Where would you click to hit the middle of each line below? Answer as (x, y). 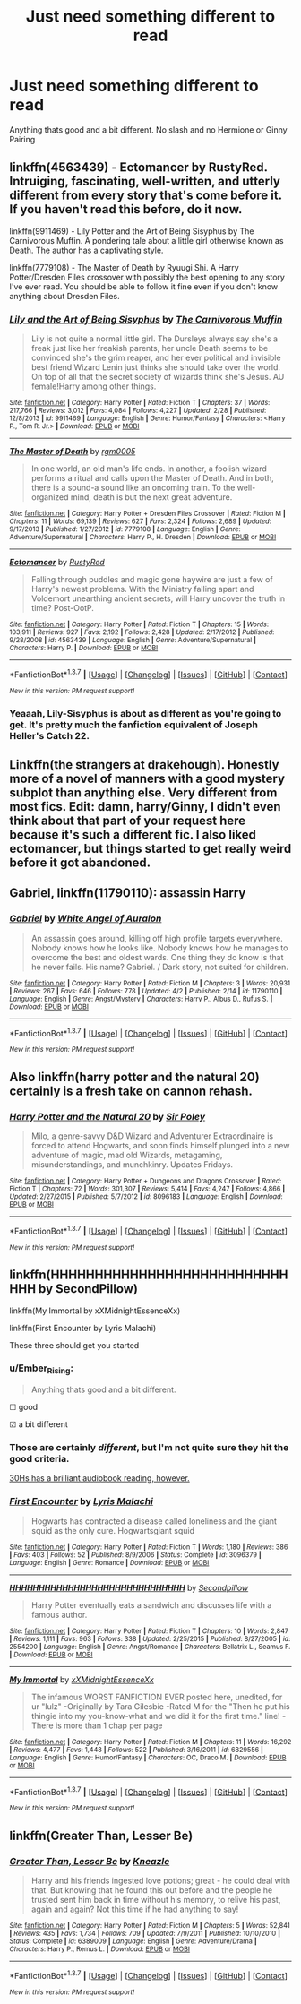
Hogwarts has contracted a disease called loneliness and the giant (154, 1521)
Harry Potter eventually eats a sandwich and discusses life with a (151, 1604)
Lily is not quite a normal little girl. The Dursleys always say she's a (155, 339)
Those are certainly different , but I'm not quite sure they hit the (149, 1447)
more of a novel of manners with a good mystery (147, 779)
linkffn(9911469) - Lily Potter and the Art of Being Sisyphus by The (132, 231)
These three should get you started (74, 1345)
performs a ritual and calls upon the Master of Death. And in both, (153, 478)
